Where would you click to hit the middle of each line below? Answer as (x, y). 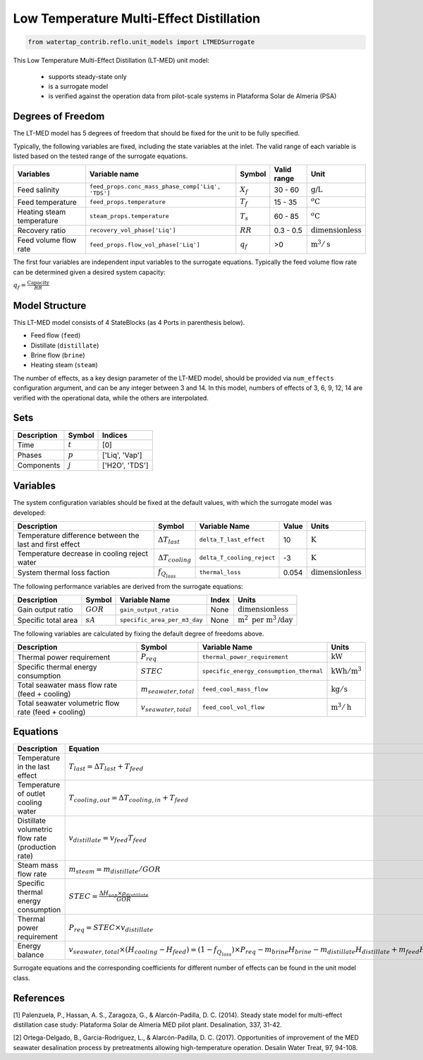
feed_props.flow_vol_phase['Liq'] (145, 245)
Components (39, 465)
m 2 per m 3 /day (265, 619)
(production (37, 847)
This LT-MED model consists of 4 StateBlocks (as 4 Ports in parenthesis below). (129, 322)
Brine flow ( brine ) (58, 355)
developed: (29, 513)
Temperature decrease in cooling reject (82, 553)
